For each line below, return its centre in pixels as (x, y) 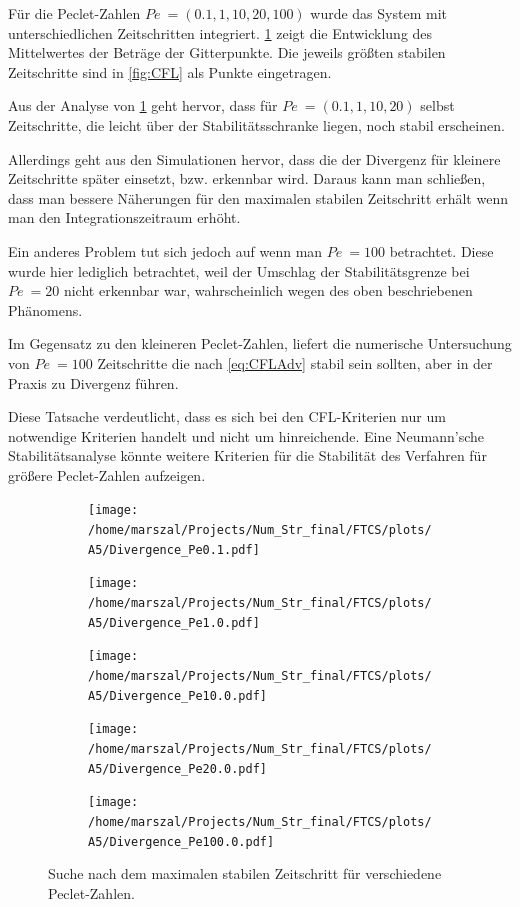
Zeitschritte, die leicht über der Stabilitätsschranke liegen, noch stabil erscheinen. (256, 124)
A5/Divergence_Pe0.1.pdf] (174, 549)
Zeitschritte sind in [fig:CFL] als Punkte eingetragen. (170, 71)
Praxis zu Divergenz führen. (93, 382)
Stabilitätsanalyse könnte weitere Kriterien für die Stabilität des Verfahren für (247, 455)
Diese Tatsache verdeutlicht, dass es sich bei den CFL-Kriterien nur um (227, 416)
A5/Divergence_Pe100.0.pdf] (181, 841)
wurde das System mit (378, 13)
